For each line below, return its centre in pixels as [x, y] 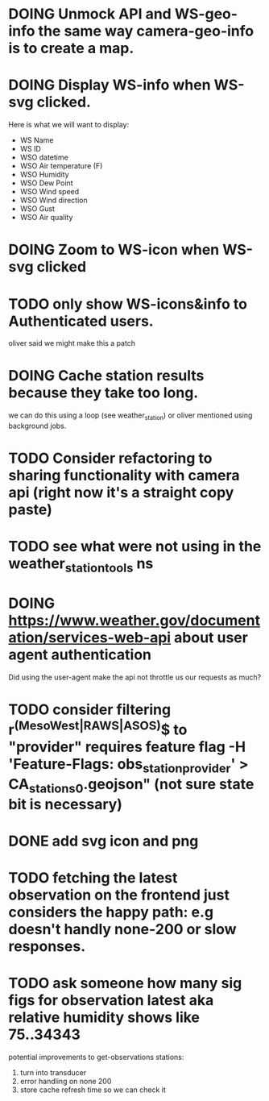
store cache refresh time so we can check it [93, 1090]
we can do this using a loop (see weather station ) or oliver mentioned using [130, 416]
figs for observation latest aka [111, 1001]
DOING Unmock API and [90, 14]
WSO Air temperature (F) [61, 166]
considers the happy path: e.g [111, 912]
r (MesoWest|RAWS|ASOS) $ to [98, 729]
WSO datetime [44, 157]
